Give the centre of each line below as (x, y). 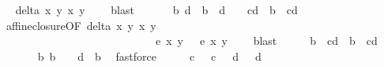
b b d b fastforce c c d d (149, 56)
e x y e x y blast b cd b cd (266, 41)
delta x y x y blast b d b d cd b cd (156, 9)
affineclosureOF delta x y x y (81, 25)
